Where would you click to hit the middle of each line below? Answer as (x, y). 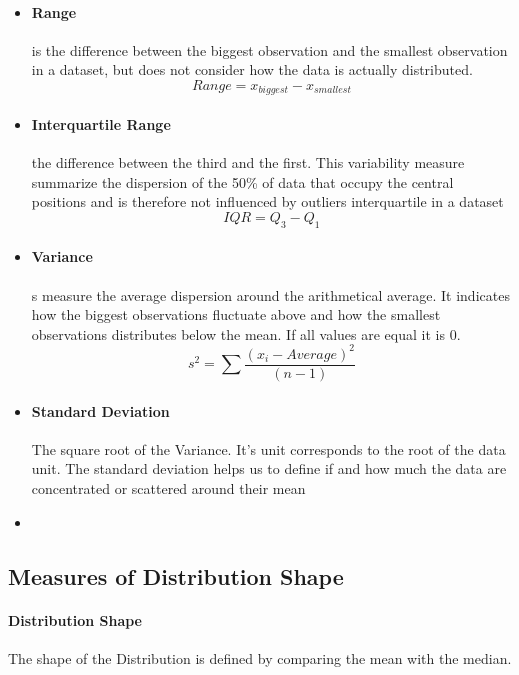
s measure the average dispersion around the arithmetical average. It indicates (270, 294)
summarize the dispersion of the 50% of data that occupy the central (242, 181)
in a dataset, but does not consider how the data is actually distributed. (252, 69)
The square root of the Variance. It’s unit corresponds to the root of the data (268, 448)
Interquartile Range (101, 124)
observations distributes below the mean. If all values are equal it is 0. (246, 333)
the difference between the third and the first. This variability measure (248, 162)
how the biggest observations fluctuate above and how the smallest (236, 314)
